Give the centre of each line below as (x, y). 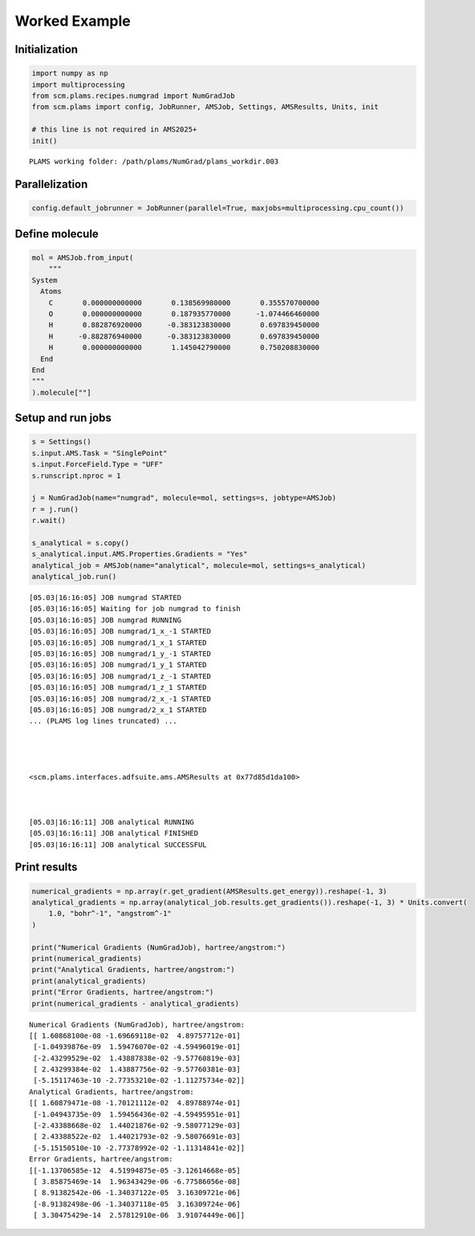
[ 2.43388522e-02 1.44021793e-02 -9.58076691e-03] (137, 1137)
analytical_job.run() (74, 577)
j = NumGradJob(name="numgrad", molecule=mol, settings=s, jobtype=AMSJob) (184, 498)
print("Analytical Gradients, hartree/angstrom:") (134, 970)
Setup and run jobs (63, 418)
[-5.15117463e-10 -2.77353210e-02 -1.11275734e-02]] (139, 1080)
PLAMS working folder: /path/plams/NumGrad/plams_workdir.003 (154, 162)
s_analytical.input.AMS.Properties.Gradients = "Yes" (140, 554)
